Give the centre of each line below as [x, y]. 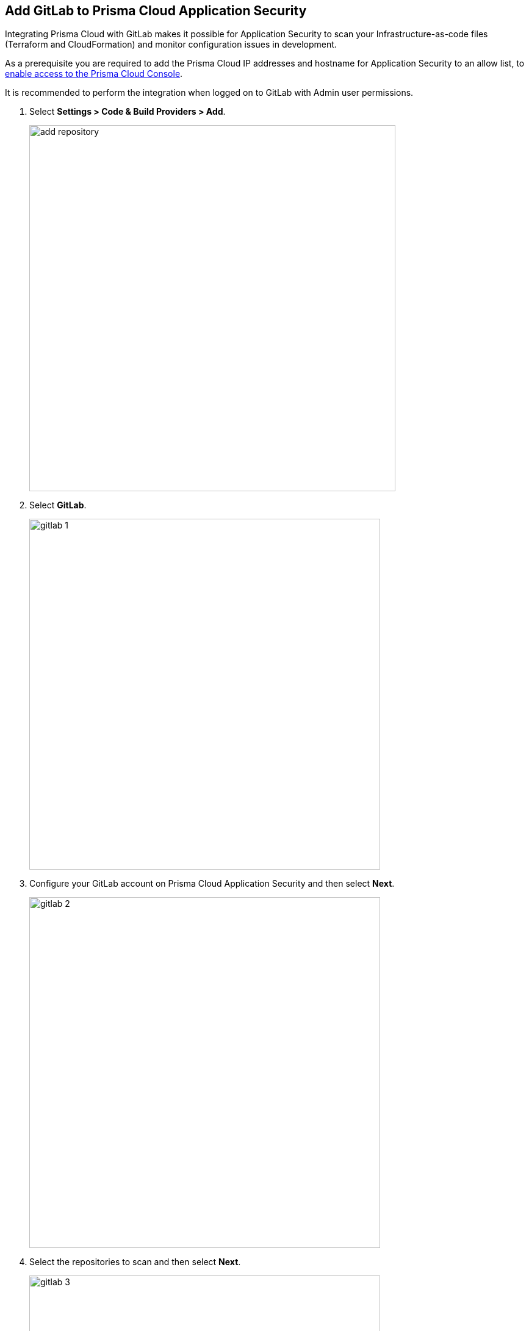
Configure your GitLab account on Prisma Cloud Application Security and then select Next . [212, 884]
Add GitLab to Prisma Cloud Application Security [156, 11]
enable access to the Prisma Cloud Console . [94, 74]
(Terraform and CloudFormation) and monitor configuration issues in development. [171, 45]
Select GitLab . [58, 505]
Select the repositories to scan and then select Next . [135, 1262]
